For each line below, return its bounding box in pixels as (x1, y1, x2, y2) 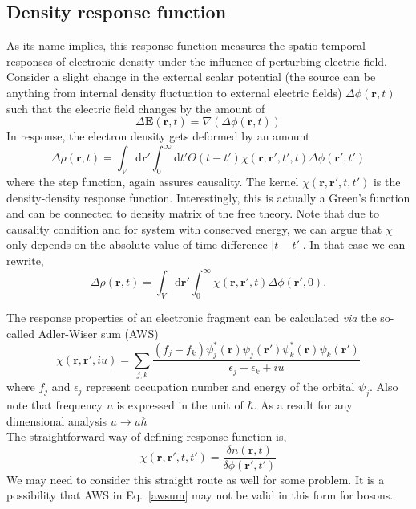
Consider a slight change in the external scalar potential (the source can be (6, 68, 376, 85)
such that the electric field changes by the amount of (6, 100, 265, 116)
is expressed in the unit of (116, 396, 244, 413)
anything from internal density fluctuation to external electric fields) (6, 83, 342, 100)
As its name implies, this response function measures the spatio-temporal (6, 37, 366, 54)
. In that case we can (302, 236, 406, 253)
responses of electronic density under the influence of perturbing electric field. (6, 52, 388, 69)
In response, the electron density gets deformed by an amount (6, 128, 310, 145)
